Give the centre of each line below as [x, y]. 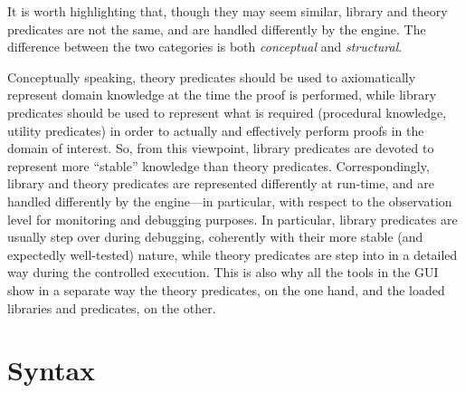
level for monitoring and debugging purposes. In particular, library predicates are [232, 219]
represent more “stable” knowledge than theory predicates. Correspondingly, [218, 165]
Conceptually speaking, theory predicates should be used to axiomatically [212, 77]
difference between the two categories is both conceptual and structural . [205, 47]
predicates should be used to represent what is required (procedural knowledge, [227, 112]
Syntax [52, 370]
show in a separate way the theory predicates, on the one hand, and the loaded [226, 289]
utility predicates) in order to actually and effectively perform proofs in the [216, 130]
